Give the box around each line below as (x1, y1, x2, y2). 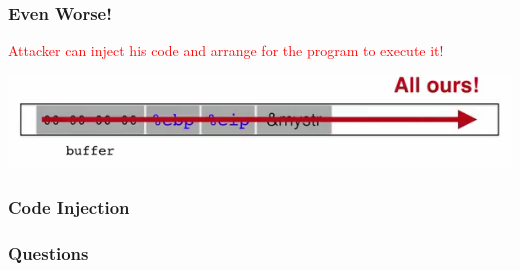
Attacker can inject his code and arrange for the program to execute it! (8, 40, 444, 61)
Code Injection (8, 195, 130, 220)
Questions (8, 240, 89, 265)
